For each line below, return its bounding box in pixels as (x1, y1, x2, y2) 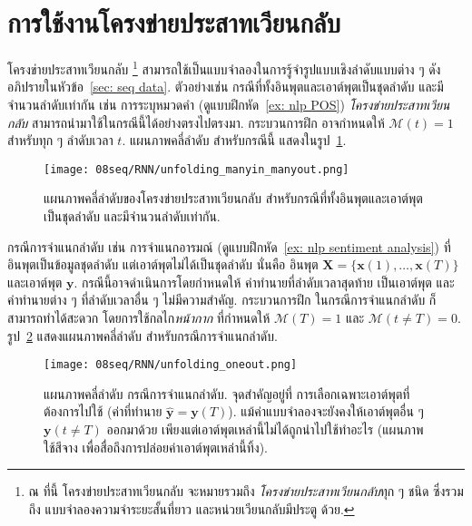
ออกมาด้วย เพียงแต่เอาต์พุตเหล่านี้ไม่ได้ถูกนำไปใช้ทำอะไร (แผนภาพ (106, 420, 424, 438)
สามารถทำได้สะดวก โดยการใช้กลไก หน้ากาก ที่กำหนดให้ (7, 307, 270, 326)
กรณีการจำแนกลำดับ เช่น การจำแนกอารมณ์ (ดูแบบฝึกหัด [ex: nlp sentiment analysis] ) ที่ (7, 237, 451, 256)
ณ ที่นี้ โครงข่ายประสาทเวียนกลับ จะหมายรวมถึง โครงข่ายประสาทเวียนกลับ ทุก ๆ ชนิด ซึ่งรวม (28, 482, 464, 501)
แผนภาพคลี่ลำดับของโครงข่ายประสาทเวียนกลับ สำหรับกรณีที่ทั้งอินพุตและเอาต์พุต (44, 189, 423, 208)
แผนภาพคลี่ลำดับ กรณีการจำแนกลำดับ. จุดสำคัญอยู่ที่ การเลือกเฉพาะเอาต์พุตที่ (44, 384, 410, 403)
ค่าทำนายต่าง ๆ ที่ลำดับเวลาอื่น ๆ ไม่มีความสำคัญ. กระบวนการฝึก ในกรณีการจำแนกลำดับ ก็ (7, 290, 437, 309)
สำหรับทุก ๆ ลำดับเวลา (7, 131, 113, 150)
